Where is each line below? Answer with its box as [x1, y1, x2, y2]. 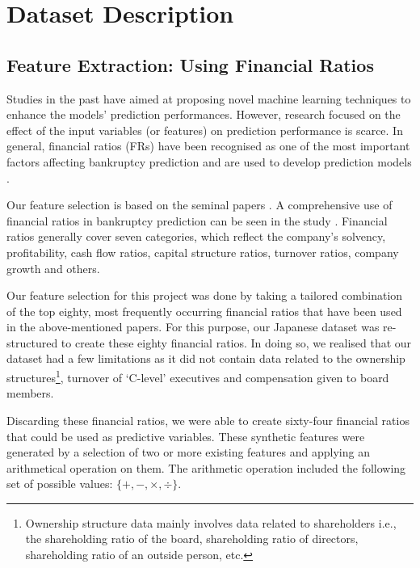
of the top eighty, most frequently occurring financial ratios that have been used [6, 302, 402, 319]
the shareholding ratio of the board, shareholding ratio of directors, [25, 530, 359, 547]
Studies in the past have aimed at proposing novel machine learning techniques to [6, 90, 411, 107]
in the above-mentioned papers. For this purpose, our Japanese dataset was [6, 318, 380, 335]
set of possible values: [6, 475, 113, 492]
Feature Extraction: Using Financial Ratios [6, 52, 374, 77]
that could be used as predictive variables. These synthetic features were [6, 427, 365, 444]
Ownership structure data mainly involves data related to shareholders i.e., [25, 514, 397, 531]
